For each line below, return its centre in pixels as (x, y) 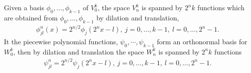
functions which (221, 7)
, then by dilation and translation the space (79, 51)
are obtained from (31, 17)
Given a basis (24, 7)
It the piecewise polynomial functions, (61, 41)
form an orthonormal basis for (202, 41)
